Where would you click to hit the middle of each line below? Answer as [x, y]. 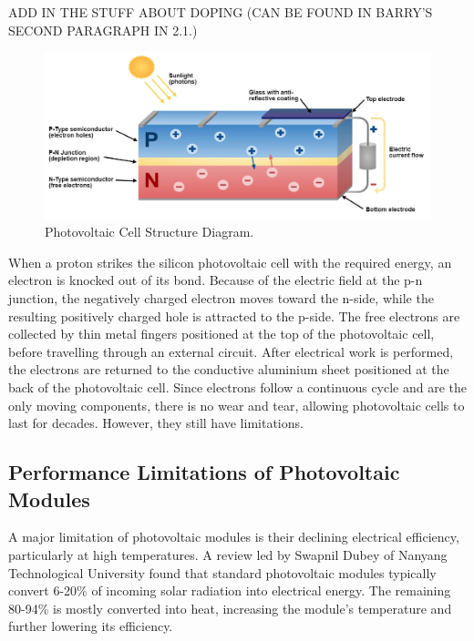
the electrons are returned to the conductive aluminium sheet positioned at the [229, 369]
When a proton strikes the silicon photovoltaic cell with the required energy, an [230, 262]
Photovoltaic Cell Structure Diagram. [149, 232]
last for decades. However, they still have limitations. [156, 423]
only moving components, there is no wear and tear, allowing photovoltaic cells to [237, 405]
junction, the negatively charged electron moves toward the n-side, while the [221, 297]
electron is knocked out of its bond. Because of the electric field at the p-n [216, 280]
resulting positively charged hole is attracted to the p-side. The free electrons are [234, 315]
